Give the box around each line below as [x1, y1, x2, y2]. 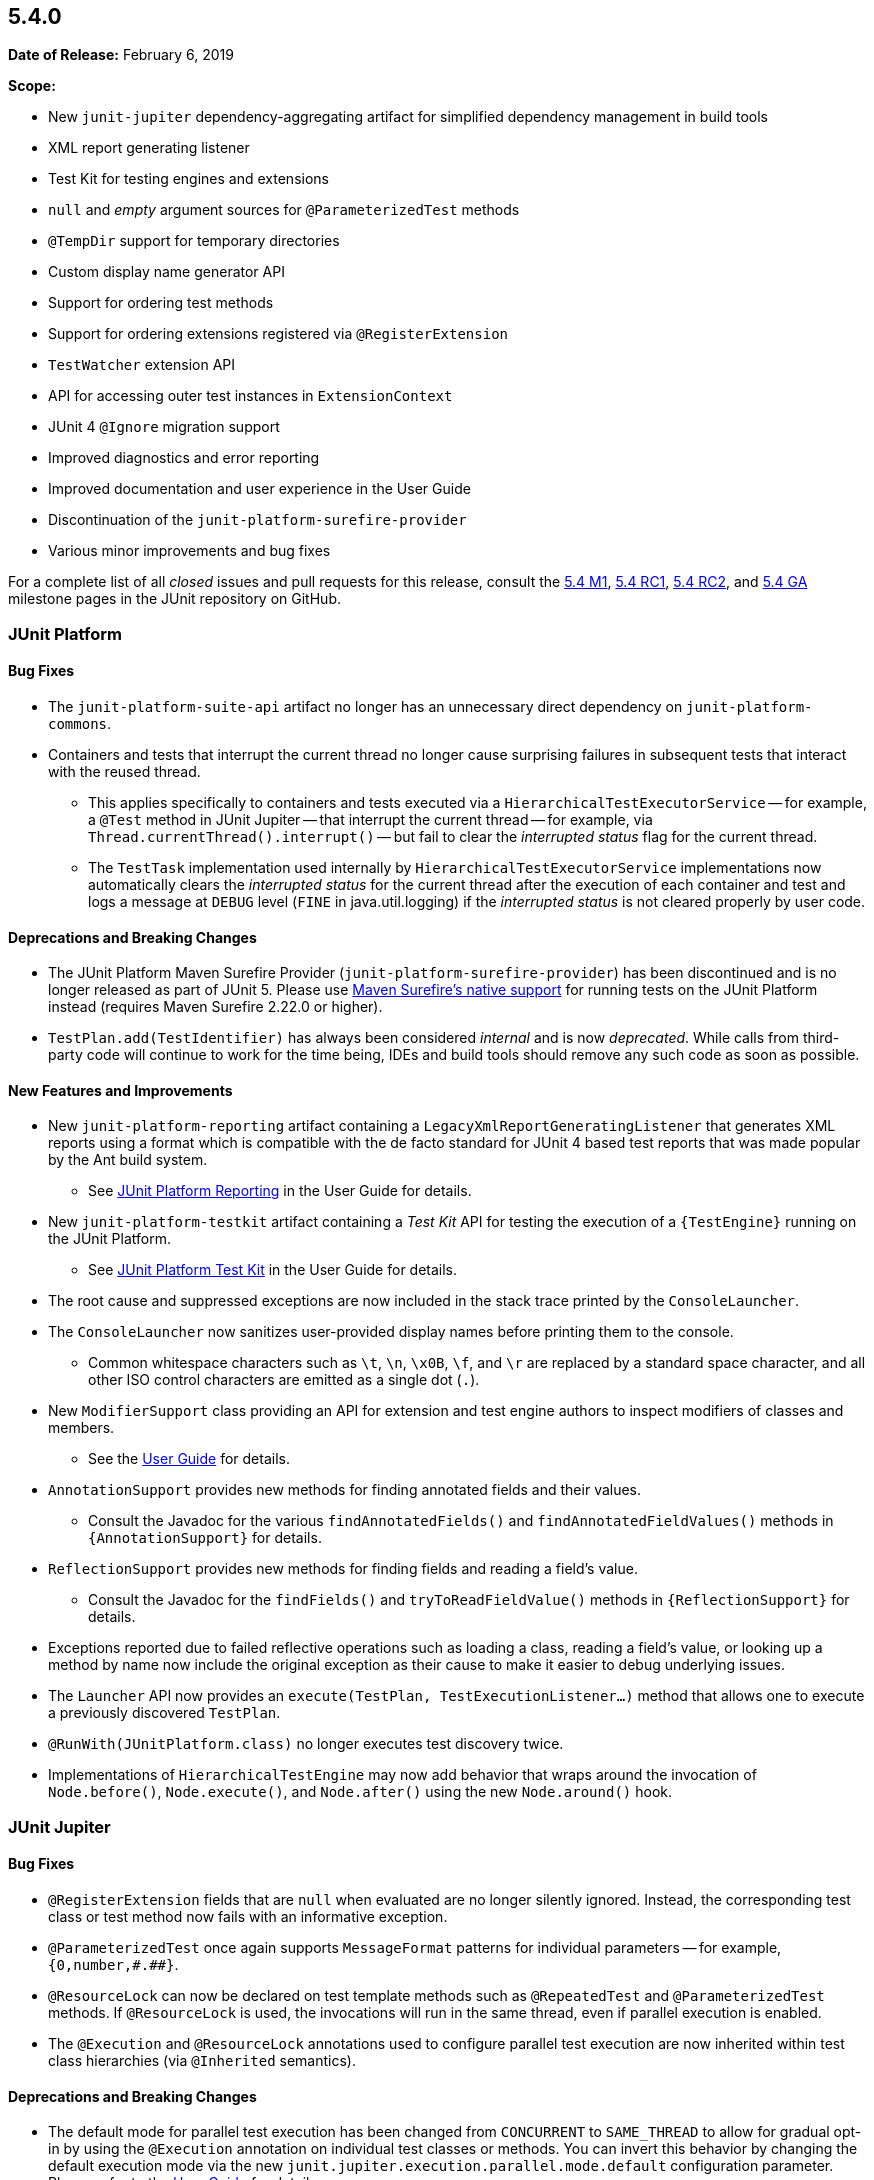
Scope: [8, 77, 56, 95]
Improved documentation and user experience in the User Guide [48, 480, 471, 498]
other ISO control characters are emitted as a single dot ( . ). [88, 1371, 480, 1389]
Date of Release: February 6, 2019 [8, 46, 234, 64]
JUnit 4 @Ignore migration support [48, 418, 280, 436]
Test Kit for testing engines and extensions [48, 170, 329, 188]
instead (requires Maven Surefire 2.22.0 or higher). [48, 998, 383, 1016]
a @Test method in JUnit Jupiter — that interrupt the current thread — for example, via [88, 811, 653, 829]
